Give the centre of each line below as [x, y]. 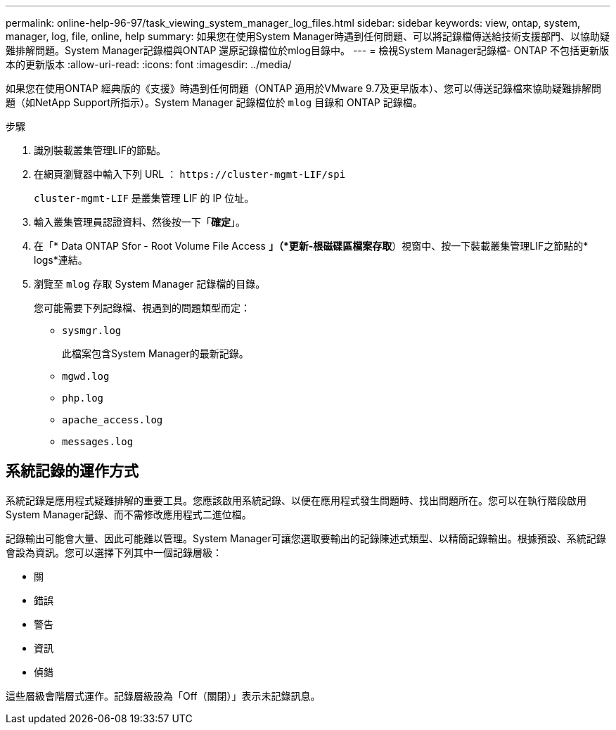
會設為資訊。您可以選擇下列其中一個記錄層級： [114, 552]
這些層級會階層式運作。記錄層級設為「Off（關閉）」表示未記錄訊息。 [163, 696]
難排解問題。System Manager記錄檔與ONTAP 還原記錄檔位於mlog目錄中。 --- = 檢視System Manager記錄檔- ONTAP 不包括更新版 [308, 50]
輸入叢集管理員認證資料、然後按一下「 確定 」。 [140, 222]
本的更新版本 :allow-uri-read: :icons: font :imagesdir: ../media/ [149, 64]
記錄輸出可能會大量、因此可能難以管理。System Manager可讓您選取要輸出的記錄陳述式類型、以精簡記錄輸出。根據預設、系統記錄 [306, 538]
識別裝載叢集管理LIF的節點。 [100, 150]
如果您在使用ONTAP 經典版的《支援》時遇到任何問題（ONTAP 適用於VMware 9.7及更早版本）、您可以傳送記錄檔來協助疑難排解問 [304, 88]
